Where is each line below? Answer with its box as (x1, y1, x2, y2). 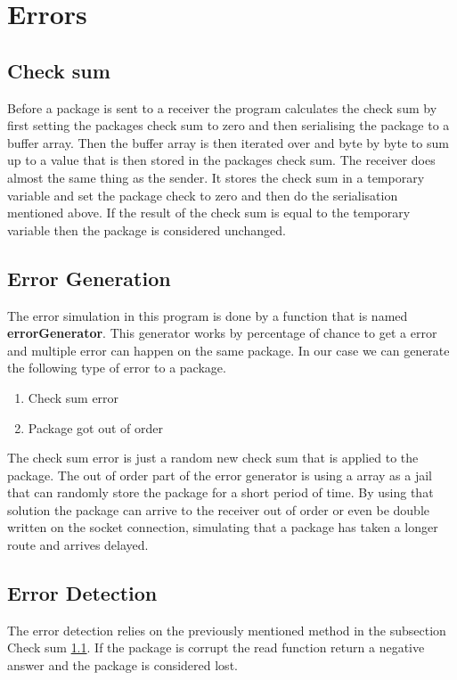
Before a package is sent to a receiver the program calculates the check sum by (7, 98, 437, 117)
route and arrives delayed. (7, 536, 149, 554)
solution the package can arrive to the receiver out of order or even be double (7, 500, 429, 519)
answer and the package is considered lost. (7, 656, 238, 675)
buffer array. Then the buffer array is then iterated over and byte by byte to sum (7, 133, 449, 152)
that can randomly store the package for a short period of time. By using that (7, 483, 434, 502)
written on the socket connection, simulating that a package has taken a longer (7, 518, 438, 537)
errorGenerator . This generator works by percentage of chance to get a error (7, 324, 437, 342)
